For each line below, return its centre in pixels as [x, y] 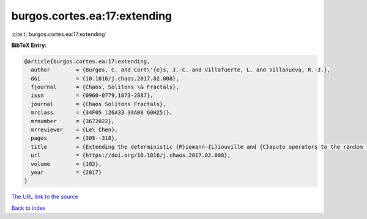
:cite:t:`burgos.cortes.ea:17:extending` [59, 34]
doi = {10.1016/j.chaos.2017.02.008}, [105, 78]
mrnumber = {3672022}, [73, 121]
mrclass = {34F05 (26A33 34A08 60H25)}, [102, 113]
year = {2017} [66, 172]
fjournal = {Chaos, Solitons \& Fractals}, [105, 87]
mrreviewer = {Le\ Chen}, [75, 130]
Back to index [28, 208]
